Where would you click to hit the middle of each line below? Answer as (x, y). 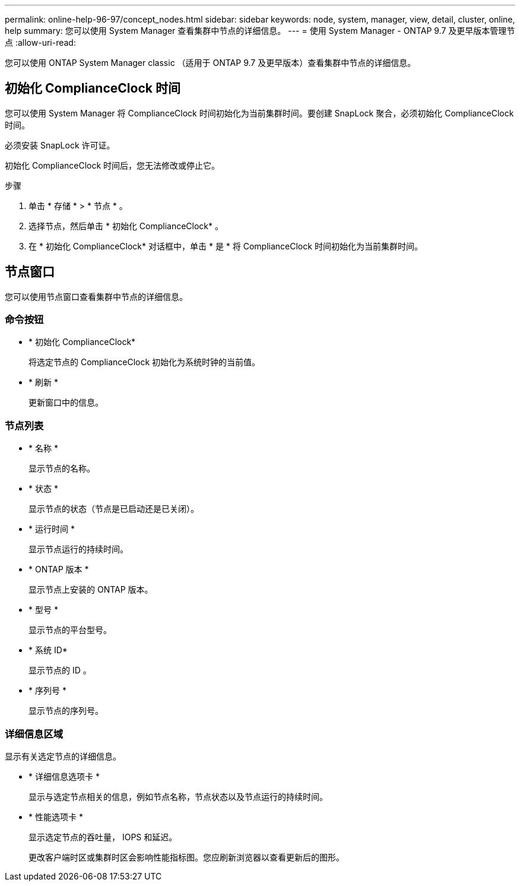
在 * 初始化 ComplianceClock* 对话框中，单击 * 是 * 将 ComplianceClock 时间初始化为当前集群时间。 (226, 246)
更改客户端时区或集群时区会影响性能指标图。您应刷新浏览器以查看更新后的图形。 (186, 857)
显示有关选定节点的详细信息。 (63, 756)
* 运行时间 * (52, 529)
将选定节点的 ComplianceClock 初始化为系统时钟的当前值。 (145, 362)
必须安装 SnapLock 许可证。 (60, 145)
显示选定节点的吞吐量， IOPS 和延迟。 (103, 837)
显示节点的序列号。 (66, 711)
